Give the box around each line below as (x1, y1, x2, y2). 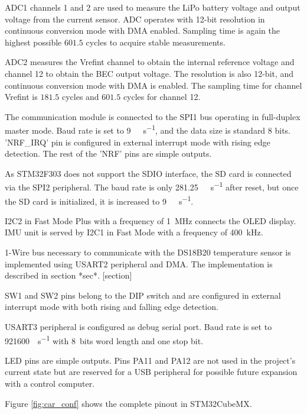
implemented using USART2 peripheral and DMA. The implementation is (5, 257, 273, 270)
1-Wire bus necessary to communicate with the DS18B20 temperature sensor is (5, 246, 291, 258)
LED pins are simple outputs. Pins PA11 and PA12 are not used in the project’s (5, 354, 296, 366)
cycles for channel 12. (123, 90, 201, 103)
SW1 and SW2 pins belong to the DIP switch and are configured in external (5, 289, 281, 301)
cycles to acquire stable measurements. (86, 35, 226, 48)
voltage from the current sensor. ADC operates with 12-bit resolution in (5, 12, 265, 25)
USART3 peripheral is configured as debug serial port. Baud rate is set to (5, 321, 272, 333)
